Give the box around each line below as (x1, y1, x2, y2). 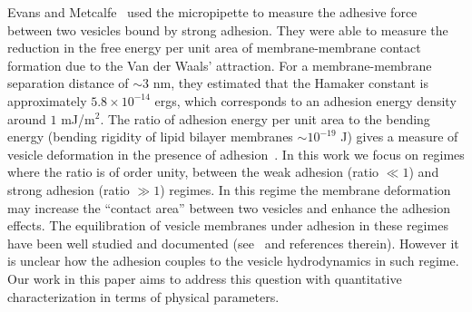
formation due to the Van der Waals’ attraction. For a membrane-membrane (7, 55, 432, 74)
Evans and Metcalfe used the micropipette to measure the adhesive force (7, 3, 418, 21)
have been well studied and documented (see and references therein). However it (7, 233, 459, 252)
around (7, 109, 46, 128)
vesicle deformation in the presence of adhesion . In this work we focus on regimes (7, 144, 465, 163)
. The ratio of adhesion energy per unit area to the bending (100, 109, 430, 128)
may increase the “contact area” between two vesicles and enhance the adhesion (7, 198, 450, 217)
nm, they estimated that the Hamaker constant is (152, 73, 428, 93)
